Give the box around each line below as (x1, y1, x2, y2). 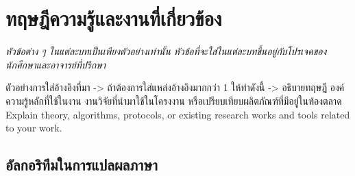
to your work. (5, 121, 62, 135)
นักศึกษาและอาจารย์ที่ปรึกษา (5, 57, 106, 71)
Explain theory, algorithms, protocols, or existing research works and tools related (5, 107, 350, 121)
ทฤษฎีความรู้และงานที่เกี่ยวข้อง (5, 4, 222, 32)
